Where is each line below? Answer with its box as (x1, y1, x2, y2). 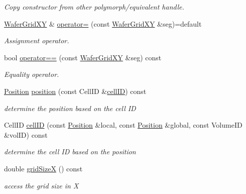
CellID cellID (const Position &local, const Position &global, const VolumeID (4, 120, 242, 130)
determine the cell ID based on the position (4, 146, 136, 157)
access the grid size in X (4, 180, 79, 190)
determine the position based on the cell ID (4, 103, 136, 113)
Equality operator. (4, 69, 59, 79)
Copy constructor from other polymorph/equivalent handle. (4, 2, 184, 12)
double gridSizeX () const (4, 163, 83, 173)
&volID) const (4, 129, 48, 140)
